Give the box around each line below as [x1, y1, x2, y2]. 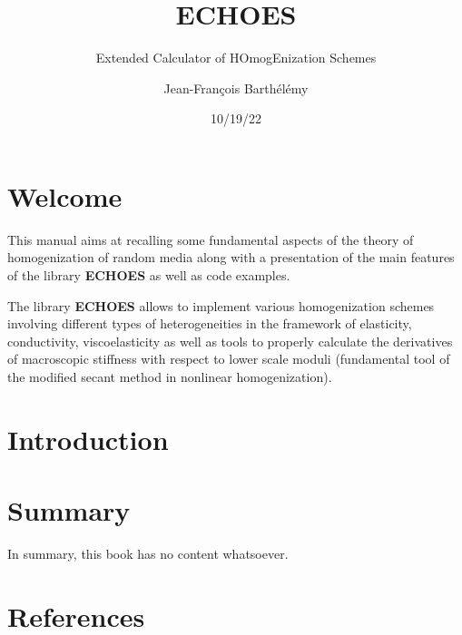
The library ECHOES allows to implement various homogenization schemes [7, 296, 435, 315]
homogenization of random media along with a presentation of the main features [7, 248, 455, 267]
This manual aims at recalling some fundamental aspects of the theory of [7, 230, 414, 249]
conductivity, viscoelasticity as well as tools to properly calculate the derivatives [7, 331, 453, 350]
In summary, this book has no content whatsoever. [7, 544, 289, 563]
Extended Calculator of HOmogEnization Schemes [95, 48, 377, 67]
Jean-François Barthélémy [163, 78, 309, 97]
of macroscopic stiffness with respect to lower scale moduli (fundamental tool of [7, 349, 450, 368]
